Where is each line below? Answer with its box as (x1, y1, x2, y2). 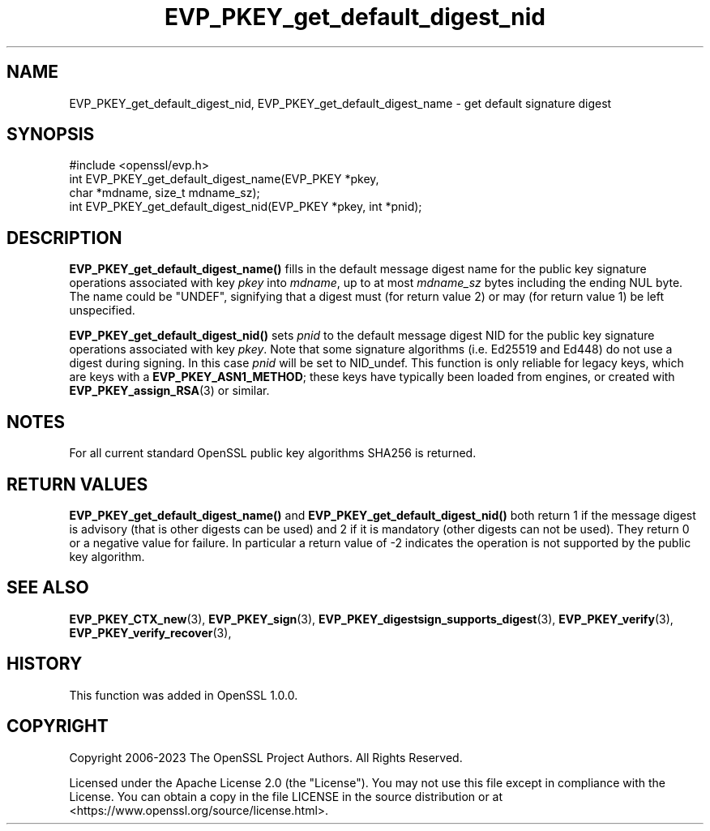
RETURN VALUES (6, 473, 148, 495)
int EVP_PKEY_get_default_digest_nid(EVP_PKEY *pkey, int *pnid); (69, 199, 422, 214)
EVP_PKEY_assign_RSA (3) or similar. (69, 383, 270, 398)
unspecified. (69, 303, 135, 318)
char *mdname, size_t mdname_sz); (69, 186, 260, 200)
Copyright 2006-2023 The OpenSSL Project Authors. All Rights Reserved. (69, 750, 463, 765)
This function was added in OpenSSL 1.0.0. (69, 688, 298, 702)
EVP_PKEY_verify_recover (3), (69, 625, 232, 640)
